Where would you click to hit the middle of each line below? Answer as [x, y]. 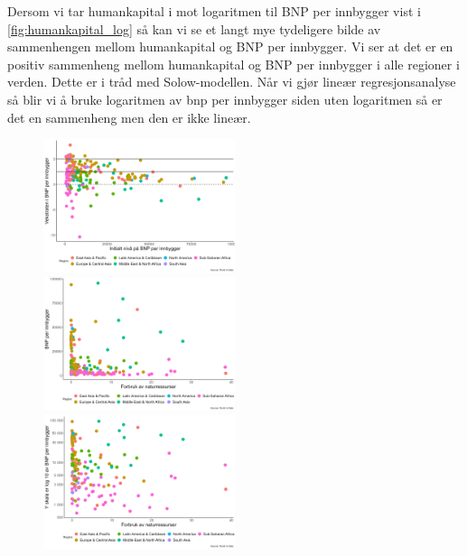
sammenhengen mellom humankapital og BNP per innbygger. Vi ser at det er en [230, 46]
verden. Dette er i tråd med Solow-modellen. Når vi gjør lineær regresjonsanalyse [232, 82]
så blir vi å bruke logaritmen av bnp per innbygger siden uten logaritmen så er [225, 99]
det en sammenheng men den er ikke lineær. [129, 117]
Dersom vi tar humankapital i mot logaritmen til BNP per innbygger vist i [214, 11]
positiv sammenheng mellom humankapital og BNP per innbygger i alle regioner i [233, 64]
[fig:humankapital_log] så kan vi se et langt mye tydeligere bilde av [194, 28]
